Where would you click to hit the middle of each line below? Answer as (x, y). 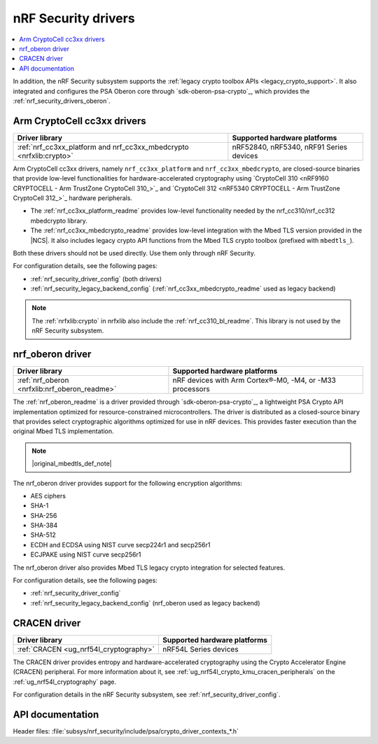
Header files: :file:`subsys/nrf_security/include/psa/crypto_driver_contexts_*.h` (126, 731)
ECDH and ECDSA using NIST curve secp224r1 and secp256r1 (120, 545)
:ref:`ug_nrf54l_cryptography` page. (65, 682)
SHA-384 (44, 526)
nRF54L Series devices (200, 649)
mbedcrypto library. (59, 220)
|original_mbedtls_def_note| (72, 464)
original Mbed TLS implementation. (64, 431)
